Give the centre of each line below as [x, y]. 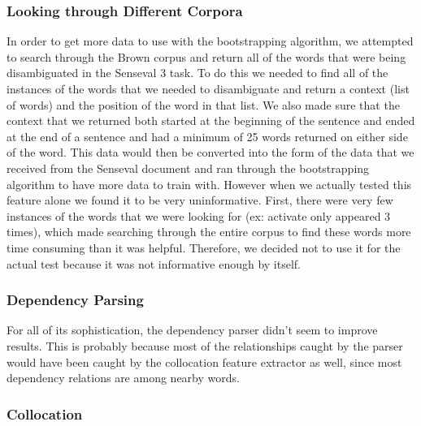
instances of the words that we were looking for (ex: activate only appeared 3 [199, 215]
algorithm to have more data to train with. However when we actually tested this [209, 184]
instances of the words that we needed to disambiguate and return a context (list [208, 88]
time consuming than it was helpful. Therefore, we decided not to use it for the [204, 247]
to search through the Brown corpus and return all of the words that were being [206, 56]
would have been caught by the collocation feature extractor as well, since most [204, 361]
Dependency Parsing [75, 300]
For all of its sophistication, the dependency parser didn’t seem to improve [192, 330]
